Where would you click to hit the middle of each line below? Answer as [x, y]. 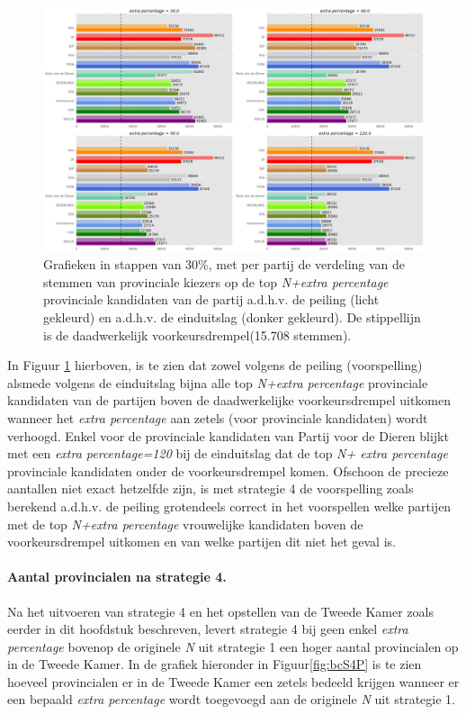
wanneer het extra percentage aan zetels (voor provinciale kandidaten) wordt [218, 417]
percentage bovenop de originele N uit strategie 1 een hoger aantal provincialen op [233, 646]
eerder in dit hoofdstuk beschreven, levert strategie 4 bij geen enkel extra [208, 629]
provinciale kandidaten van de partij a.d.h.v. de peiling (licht [211, 299]
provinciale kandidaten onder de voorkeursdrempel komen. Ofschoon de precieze [228, 470]
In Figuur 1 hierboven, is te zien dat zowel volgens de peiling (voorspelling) [215, 365]
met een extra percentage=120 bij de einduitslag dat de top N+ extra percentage [228, 453]
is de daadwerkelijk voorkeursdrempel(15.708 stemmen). [197, 334]
